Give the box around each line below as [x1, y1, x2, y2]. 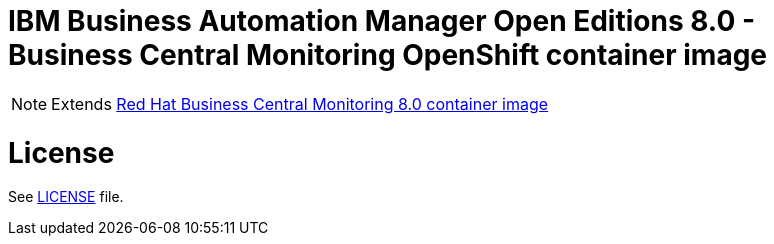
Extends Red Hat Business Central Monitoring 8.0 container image [51, 93, 549, 114]
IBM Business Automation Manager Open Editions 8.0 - [8, 4, 755, 38]
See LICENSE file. [8, 188, 124, 206]
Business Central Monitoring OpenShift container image [8, 38, 768, 72]
